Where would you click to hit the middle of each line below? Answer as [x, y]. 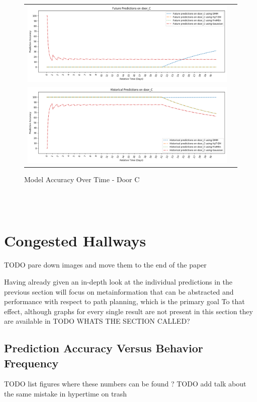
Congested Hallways [75, 241]
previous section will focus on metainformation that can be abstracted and [119, 291]
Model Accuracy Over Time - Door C [82, 179]
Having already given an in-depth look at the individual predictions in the [118, 281]
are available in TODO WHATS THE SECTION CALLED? [97, 321]
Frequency [31, 363]
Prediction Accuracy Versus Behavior [104, 348]
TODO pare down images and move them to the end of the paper [105, 265]
